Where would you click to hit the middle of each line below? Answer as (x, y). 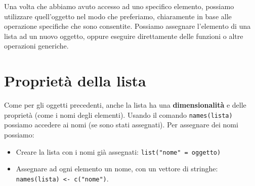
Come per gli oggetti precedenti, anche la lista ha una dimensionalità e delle (125, 105)
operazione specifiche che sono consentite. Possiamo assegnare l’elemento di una (127, 26)
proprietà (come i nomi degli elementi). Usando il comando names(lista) (118, 114)
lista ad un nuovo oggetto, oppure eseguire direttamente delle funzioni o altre (124, 36)
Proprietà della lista (75, 81)
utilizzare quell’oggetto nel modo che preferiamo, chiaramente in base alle (118, 16)
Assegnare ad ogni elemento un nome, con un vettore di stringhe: (117, 169)
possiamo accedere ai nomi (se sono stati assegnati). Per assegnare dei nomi (121, 125)
